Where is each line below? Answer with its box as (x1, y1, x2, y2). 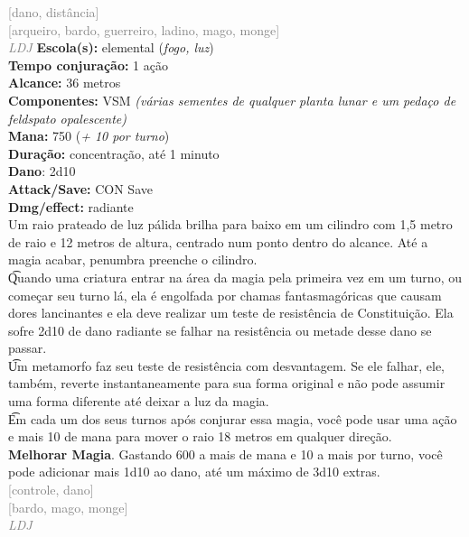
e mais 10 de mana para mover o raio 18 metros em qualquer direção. (8, 427, 392, 446)
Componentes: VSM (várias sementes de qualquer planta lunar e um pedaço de (8, 90, 456, 109)
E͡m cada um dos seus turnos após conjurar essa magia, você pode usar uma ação (8, 409, 457, 428)
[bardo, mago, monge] (8, 497, 128, 516)
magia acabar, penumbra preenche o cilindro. (8, 250, 258, 269)
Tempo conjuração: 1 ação (8, 55, 168, 74)
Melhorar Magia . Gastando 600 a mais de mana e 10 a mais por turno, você (8, 444, 443, 463)
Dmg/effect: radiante (8, 197, 134, 216)
